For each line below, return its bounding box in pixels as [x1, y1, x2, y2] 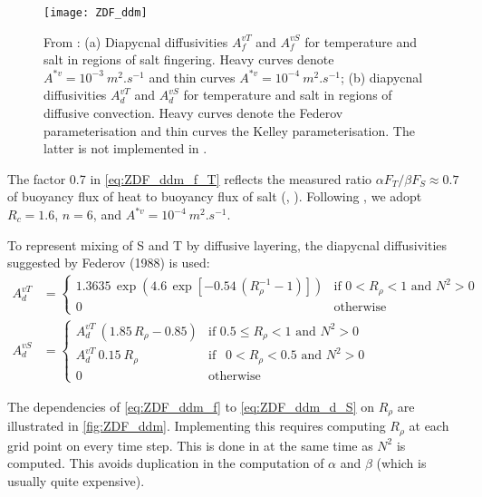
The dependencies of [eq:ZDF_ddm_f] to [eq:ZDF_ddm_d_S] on [7, 396, 374, 415]
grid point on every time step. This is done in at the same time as [7, 435, 373, 454]
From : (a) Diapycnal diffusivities [43, 32, 228, 51]
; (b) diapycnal [340, 67, 423, 86]
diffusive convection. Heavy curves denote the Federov [43, 103, 343, 122]
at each [409, 416, 449, 435]
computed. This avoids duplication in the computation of [7, 453, 324, 473]
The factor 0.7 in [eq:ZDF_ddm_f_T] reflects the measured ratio [7, 169, 372, 188]
